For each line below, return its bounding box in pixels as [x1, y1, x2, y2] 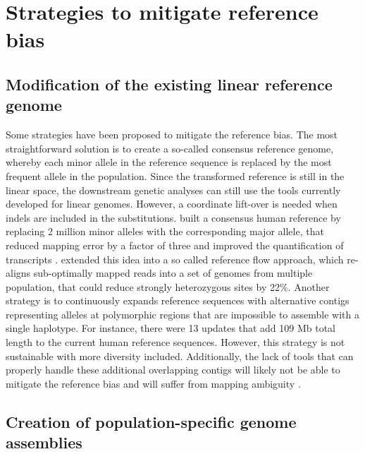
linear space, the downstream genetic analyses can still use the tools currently [6, 182, 341, 197]
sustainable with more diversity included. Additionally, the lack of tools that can [6, 348, 354, 363]
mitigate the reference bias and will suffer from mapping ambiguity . [6, 376, 301, 390]
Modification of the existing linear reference [6, 73, 333, 95]
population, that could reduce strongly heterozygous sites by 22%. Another [6, 279, 330, 294]
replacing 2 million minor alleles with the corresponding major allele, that [6, 224, 324, 239]
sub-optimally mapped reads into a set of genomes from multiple [33, 265, 313, 280]
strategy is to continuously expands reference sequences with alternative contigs [6, 293, 349, 308]
